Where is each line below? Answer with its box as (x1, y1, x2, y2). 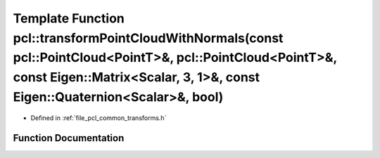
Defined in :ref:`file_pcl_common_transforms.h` (30, 113, 167, 122)
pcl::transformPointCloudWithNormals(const (13, 30, 284, 46)
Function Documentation (13, 132, 125, 144)
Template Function (13, 11, 125, 26)
